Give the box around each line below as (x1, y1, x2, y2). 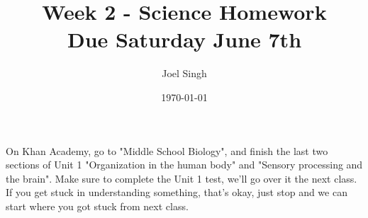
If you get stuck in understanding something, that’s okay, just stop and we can (6, 185, 347, 200)
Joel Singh (162, 66, 207, 81)
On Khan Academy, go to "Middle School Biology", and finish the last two (6, 143, 328, 158)
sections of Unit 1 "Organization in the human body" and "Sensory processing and (6, 157, 363, 172)
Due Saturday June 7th (67, 25, 302, 54)
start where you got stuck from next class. (6, 198, 189, 213)
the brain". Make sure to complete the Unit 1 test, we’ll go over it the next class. (6, 171, 357, 185)
